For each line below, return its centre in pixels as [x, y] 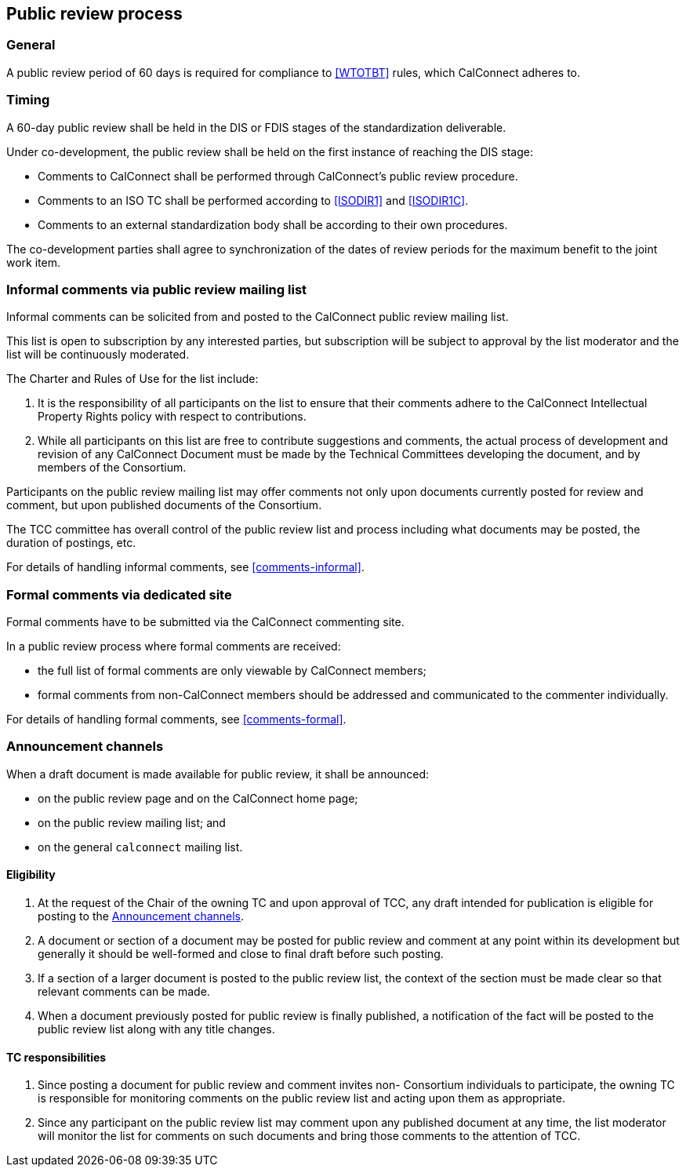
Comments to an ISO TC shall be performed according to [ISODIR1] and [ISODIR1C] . [253, 200]
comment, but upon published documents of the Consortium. [164, 505]
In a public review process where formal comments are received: [174, 647]
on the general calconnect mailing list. [140, 847]
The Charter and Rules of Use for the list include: [132, 379]
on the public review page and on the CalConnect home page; [198, 798]
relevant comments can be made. [124, 992]
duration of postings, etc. [71, 543]
